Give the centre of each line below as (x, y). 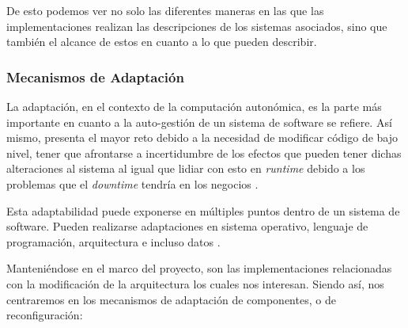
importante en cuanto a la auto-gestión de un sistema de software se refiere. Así (199, 122)
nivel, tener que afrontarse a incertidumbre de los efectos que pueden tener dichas (204, 153)
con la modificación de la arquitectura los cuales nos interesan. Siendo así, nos (195, 283)
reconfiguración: (45, 315)
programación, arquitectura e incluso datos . (113, 241)
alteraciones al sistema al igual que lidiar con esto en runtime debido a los (186, 168)
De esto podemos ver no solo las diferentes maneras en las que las (165, 10)
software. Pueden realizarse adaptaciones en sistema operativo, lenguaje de (187, 226)
